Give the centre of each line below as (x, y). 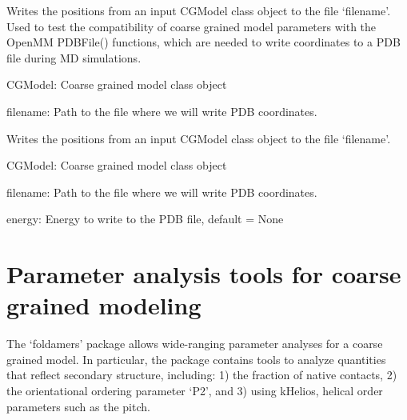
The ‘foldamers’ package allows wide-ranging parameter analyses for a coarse (195, 344)
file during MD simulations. (74, 57)
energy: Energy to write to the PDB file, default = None (145, 219)
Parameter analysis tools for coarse (204, 274)
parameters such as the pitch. (78, 406)
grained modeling (104, 305)
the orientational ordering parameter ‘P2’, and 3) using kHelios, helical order (195, 391)
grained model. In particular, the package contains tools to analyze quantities (196, 359)
